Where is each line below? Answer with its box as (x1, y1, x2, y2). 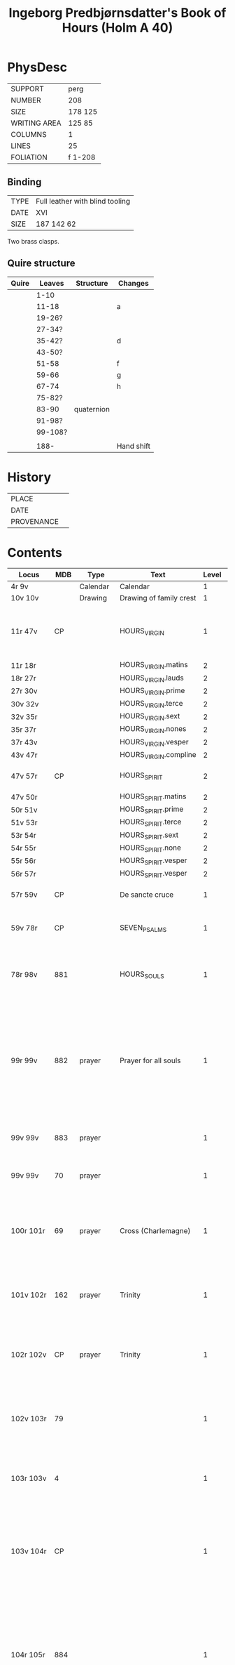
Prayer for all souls (120, 1055, 181, 1065)
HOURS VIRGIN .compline (120, 749, 197, 761)
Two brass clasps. (7, 237, 59, 245)
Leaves (39, 278, 64, 288)
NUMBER (10, 95, 41, 105)
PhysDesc (7, 60, 68, 75)
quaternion (73, 404, 111, 414)
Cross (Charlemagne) (120, 1226, 191, 1236)
